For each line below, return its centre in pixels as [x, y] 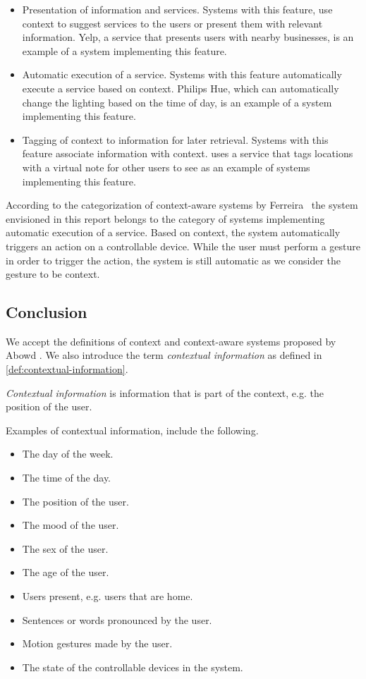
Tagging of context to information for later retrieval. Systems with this [175, 139]
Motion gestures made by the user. [97, 643]
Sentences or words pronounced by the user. [117, 619]
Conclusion [47, 312]
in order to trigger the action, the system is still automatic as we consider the [173, 260]
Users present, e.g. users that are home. [108, 596]
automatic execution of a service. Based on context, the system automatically [173, 232]
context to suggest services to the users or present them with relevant [172, 23]
